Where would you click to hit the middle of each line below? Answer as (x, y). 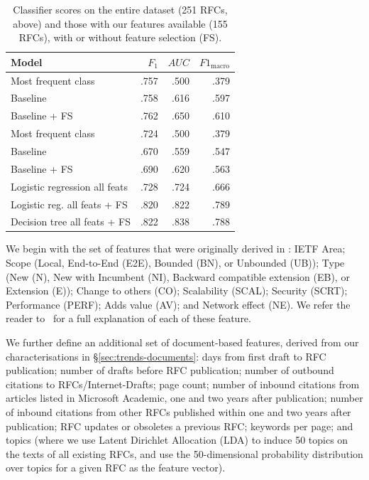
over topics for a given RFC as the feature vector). (116, 468)
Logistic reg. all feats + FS (69, 204)
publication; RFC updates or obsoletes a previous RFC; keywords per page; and (180, 426)
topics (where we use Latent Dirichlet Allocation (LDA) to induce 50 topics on (177, 440)
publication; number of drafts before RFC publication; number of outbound (170, 370)
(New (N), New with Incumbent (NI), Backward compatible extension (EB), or (178, 276)
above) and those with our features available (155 (120, 23)
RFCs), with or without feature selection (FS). (120, 37)
